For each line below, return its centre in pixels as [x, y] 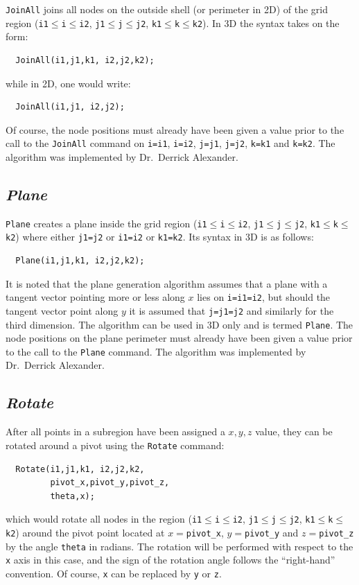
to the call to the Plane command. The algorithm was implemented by [156, 351]
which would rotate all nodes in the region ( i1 [104, 519]
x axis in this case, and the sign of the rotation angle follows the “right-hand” [170, 560]
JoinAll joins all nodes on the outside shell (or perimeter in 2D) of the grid [167, 9]
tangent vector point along [62, 310]
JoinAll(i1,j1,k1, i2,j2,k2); [85, 60]
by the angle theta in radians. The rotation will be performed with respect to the [179, 546]
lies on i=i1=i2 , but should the [264, 297]
